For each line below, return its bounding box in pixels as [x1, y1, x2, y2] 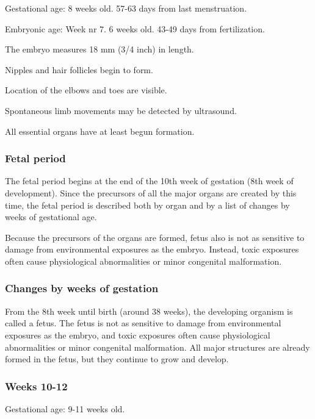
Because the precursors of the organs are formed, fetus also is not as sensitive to [5, 231, 305, 243]
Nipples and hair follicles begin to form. [5, 63, 153, 76]
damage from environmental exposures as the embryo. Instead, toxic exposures [5, 243, 299, 256]
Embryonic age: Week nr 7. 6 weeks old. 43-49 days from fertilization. [5, 22, 265, 35]
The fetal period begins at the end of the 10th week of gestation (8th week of [5, 174, 294, 187]
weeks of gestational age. [5, 210, 97, 223]
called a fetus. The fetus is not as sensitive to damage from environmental [5, 317, 281, 329]
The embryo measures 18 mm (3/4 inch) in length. [5, 43, 194, 56]
